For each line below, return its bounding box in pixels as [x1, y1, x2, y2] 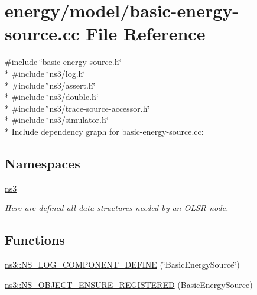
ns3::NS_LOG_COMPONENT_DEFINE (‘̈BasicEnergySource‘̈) [5, 258, 240, 271]
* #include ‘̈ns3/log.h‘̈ [5, 67, 86, 79]
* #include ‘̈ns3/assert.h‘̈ [5, 79, 96, 91]
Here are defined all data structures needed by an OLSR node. [5, 202, 229, 214]
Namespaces [5, 154, 80, 172]
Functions [5, 231, 65, 249]
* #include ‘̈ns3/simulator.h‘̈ [5, 114, 109, 126]
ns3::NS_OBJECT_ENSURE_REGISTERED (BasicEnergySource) [5, 278, 253, 290]
